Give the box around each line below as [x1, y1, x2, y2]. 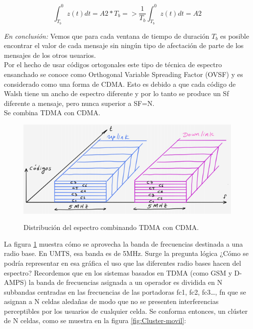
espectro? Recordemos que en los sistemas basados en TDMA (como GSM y [4, 267, 232, 278]
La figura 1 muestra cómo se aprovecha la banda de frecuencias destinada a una [4, 238, 243, 249]
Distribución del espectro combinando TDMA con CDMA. [23, 222, 199, 232]
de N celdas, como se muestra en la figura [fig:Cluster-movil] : [4, 315, 186, 326]
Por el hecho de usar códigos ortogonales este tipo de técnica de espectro [4, 59, 222, 70]
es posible [220, 30, 249, 41]
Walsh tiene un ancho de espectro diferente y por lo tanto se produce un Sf [4, 88, 229, 99]
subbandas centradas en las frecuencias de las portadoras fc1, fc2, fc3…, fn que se [4, 286, 246, 297]
